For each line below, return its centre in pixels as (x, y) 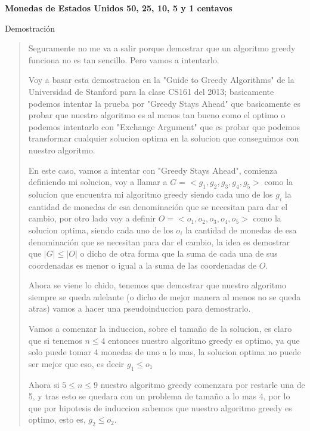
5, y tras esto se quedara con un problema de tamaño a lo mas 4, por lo (159, 396)
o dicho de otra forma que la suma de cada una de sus (179, 253)
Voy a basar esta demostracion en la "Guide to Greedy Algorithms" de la (161, 80)
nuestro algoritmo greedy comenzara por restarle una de (203, 384)
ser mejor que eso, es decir (76, 363)
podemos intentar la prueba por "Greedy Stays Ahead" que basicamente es (165, 103)
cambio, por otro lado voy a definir (92, 218)
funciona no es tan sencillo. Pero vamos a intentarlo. (124, 59)
